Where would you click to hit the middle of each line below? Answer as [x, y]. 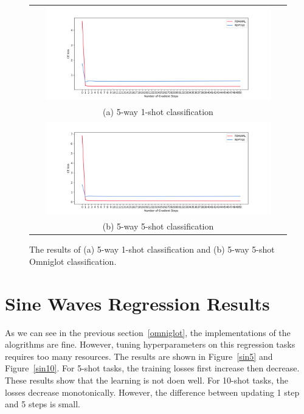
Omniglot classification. [73, 261]
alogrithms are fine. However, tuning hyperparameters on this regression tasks [150, 344]
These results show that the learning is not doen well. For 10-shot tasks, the [147, 380]
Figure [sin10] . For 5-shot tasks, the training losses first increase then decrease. [152, 368]
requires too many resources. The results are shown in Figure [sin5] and [139, 356]
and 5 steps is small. [43, 404]
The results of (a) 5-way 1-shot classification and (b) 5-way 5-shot [152, 249]
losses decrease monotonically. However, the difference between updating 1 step [152, 392]
